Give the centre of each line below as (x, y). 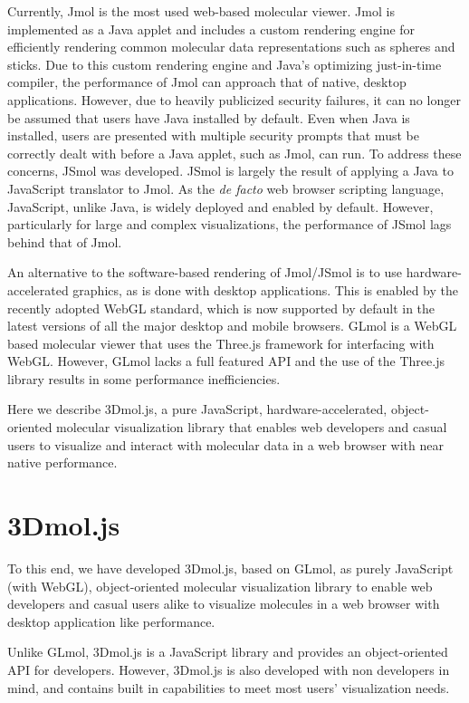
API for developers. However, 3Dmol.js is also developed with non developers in (229, 669)
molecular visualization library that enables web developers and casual (252, 427)
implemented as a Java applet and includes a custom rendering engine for (211, 29)
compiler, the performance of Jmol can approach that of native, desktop (207, 82)
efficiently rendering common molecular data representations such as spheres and (231, 47)
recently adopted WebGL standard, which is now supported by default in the (221, 308)
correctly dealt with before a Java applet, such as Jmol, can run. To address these (234, 153)
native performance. (62, 462)
